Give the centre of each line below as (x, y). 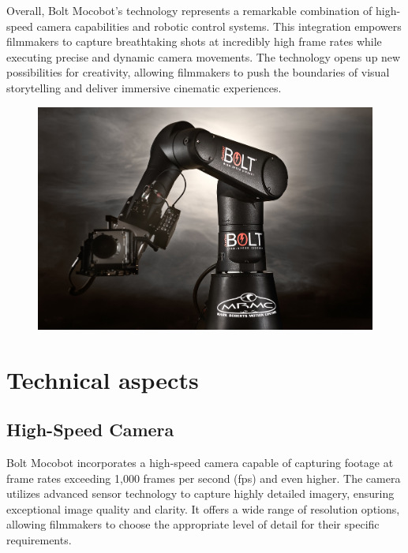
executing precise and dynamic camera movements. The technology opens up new (204, 56)
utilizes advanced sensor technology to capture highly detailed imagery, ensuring (200, 493)
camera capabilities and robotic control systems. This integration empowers (219, 26)
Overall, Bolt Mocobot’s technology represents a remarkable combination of (189, 10)
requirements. (39, 539)
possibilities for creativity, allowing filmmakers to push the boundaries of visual (198, 72)
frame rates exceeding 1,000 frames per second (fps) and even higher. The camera (204, 478)
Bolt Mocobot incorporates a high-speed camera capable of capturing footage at (200, 462)
